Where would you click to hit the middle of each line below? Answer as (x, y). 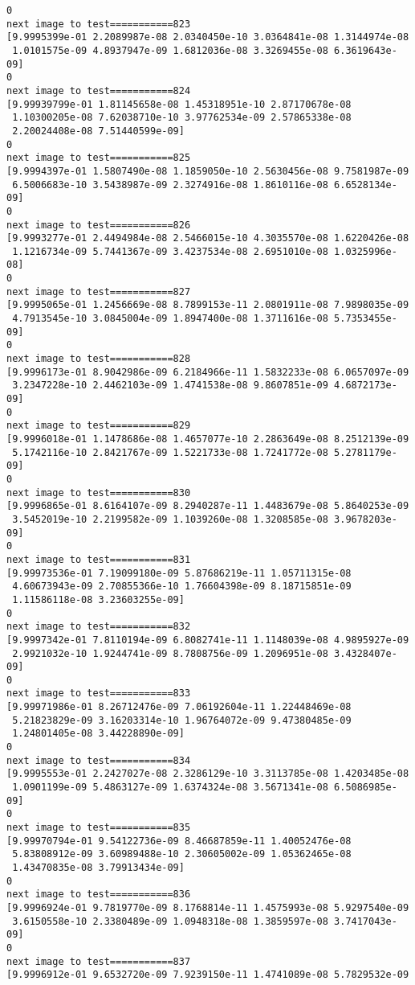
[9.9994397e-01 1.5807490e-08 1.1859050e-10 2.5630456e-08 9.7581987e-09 (208, 171)
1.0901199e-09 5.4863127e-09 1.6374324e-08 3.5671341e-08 (170, 788)
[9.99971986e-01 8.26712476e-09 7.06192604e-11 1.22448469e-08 (179, 707)
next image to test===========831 (99, 559)
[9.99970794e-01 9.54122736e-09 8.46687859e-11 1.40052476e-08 (179, 841)
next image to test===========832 (99, 627)
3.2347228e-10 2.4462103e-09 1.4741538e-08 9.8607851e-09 (170, 386)
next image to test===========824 (99, 90)
